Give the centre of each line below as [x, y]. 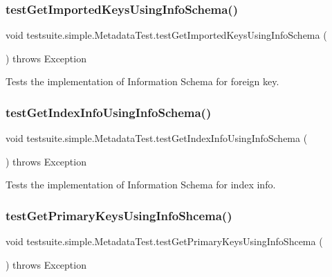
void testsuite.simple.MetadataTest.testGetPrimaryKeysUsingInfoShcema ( [164, 241]
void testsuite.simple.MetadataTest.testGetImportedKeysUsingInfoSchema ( [166, 35]
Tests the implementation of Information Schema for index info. [141, 185]
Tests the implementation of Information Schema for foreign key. [142, 81]
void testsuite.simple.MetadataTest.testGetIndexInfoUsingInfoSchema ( [157, 138]
